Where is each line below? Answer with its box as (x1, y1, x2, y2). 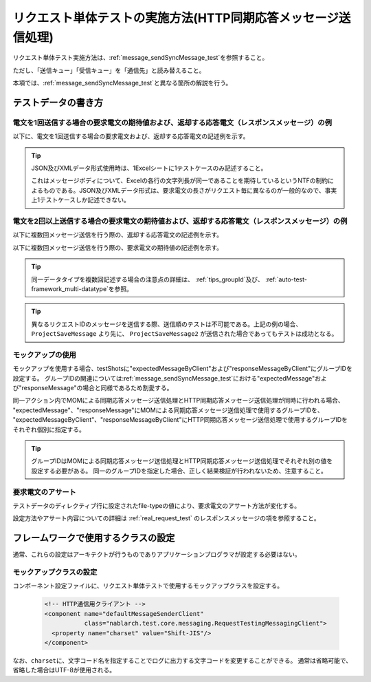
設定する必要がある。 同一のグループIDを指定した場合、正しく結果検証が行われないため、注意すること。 (31, 467, 328, 475)
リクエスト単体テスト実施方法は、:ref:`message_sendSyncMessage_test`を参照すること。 (12, 54, 269, 62)
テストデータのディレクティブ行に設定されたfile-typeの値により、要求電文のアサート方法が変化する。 (12, 501, 301, 509)
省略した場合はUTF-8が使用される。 (12, 666, 116, 674)
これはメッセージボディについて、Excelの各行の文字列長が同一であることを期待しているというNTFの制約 (31, 176, 328, 185)
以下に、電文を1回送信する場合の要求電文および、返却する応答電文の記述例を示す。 (12, 132, 249, 140)
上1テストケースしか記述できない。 (31, 196, 130, 204)
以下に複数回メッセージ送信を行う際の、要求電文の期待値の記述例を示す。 (12, 243, 223, 251)
